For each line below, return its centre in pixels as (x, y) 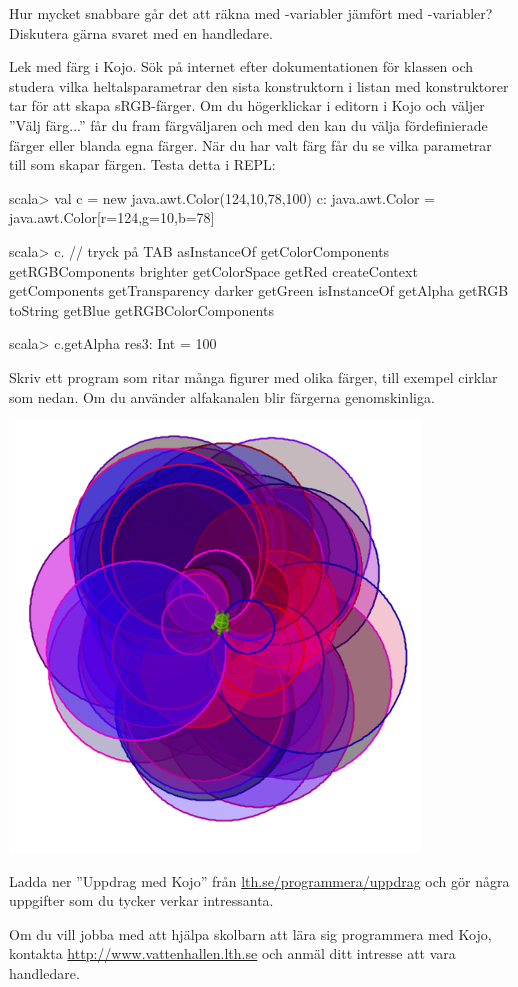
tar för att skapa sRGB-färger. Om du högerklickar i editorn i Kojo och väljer (247, 105)
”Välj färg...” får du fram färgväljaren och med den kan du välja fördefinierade (248, 124)
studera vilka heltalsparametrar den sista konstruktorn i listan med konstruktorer (259, 85)
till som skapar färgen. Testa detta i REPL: (142, 164)
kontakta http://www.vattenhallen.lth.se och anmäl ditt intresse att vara (232, 953)
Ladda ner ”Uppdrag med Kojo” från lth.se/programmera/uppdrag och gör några (259, 880)
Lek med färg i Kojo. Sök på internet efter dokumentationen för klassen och (241, 66)
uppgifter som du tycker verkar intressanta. (141, 900)
